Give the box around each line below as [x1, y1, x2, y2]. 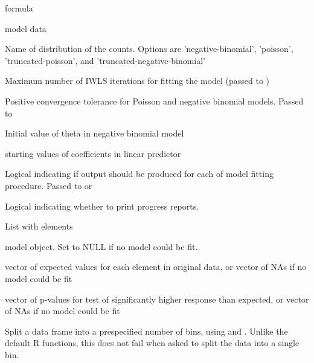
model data [5, 22, 46, 34]
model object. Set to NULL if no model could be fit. [5, 240, 198, 252]
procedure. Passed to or [5, 179, 92, 191]
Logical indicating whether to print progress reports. [5, 199, 199, 212]
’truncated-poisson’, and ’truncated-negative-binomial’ [5, 54, 206, 66]
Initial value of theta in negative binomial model [5, 127, 184, 140]
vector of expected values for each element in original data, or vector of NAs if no [5, 260, 307, 273]
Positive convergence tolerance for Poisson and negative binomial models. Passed [5, 94, 304, 107]
